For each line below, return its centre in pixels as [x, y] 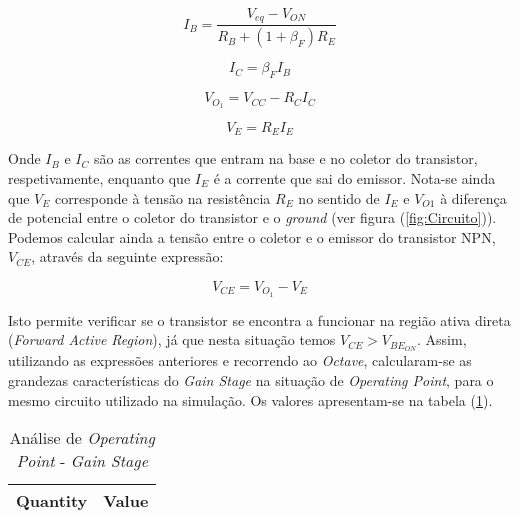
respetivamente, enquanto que [99, 178]
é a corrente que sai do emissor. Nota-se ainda [354, 178]
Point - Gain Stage [82, 461]
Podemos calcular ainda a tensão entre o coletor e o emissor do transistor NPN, [252, 236]
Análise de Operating [82, 438]
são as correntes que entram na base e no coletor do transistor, [285, 158]
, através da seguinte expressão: [127, 256]
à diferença [473, 197]
